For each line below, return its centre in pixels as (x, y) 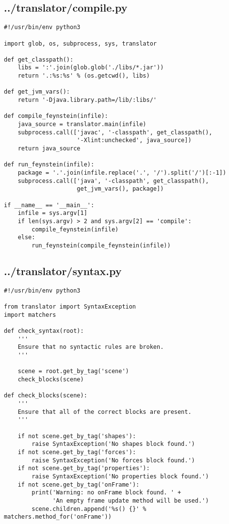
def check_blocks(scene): (46, 396)
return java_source (49, 149)
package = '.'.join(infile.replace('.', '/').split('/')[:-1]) (122, 173)
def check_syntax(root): (44, 331)
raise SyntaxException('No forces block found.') (113, 460)
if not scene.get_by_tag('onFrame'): (79, 484)
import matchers (30, 315)
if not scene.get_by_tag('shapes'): (77, 436)
